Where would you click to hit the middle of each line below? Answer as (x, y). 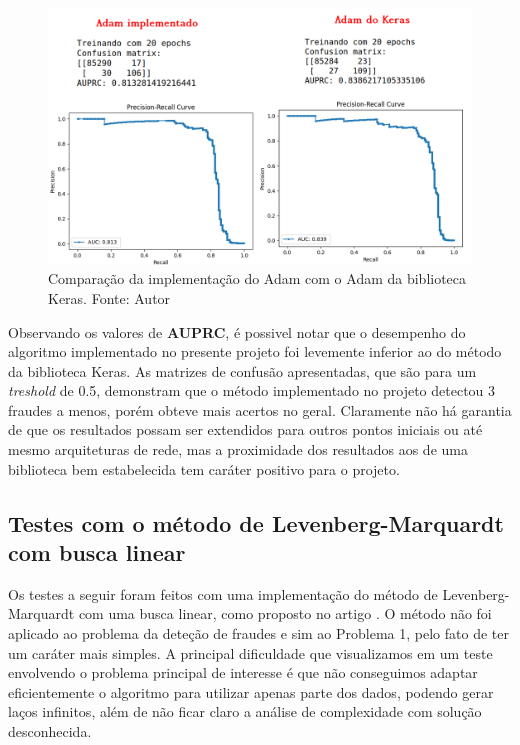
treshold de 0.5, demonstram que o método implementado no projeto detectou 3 (252, 390)
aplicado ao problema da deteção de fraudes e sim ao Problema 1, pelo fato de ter (258, 633)
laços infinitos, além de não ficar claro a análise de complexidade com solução (245, 711)
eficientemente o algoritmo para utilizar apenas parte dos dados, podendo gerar (251, 691)
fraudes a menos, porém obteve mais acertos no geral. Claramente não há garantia (260, 409)
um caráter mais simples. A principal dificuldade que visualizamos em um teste (250, 652)
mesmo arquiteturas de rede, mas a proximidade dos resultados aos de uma (238, 449)
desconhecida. (50, 731)
